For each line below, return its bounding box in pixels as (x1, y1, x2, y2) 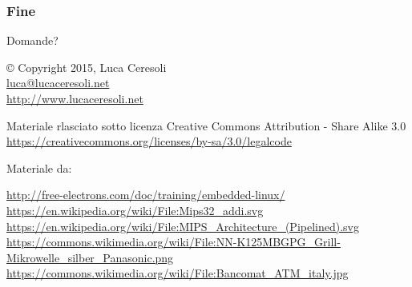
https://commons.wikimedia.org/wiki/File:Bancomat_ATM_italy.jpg (6, 265, 349, 281)
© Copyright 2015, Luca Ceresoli (6, 58, 167, 75)
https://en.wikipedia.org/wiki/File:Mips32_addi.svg (6, 201, 264, 218)
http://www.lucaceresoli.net (6, 90, 143, 106)
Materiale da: (6, 159, 72, 176)
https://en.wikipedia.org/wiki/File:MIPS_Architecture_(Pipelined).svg (6, 217, 360, 234)
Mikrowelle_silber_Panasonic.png (6, 249, 174, 265)
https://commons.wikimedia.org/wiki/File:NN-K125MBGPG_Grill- (6, 233, 341, 250)
